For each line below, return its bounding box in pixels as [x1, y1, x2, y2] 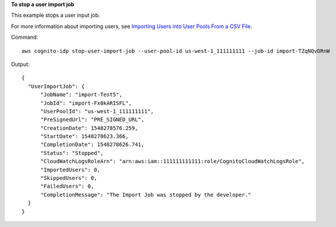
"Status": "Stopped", [40, 150, 104, 156]
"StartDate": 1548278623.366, [40, 133, 129, 140]
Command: [11, 33, 38, 41]
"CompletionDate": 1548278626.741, [40, 141, 144, 148]
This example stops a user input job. [11, 12, 101, 19]
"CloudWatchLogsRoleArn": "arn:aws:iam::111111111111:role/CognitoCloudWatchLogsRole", [40, 158, 305, 165]
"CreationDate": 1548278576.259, [40, 125, 138, 131]
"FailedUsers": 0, [40, 183, 94, 190]
